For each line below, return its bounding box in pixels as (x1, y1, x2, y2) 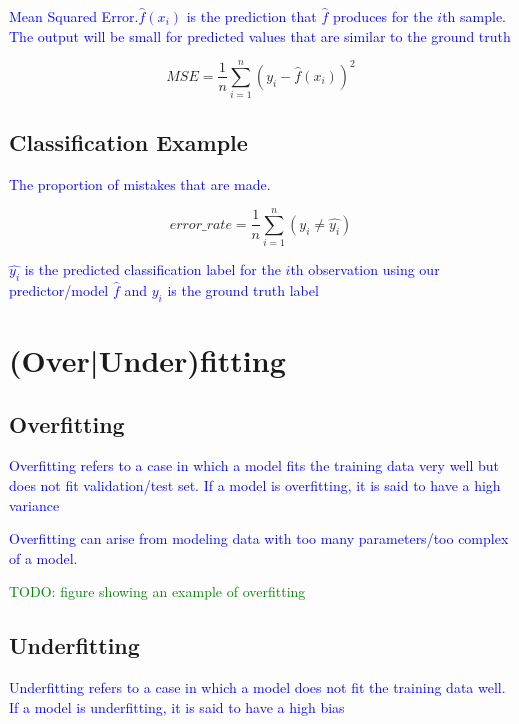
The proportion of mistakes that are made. (9, 173, 271, 194)
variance (9, 494, 60, 515)
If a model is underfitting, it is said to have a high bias (9, 696, 345, 717)
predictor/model (9, 280, 109, 301)
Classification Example (9, 126, 248, 157)
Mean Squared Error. (9, 6, 139, 26)
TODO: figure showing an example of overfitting (9, 581, 306, 602)
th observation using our (290, 259, 440, 280)
